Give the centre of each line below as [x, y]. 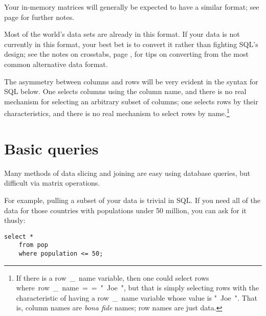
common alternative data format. [56, 64]
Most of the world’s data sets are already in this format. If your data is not [122, 34]
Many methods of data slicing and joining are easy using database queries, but [127, 173]
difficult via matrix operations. [52, 183]
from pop [33, 245]
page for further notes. [39, 17]
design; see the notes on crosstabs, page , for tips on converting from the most [126, 54]
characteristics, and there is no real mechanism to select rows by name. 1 [117, 112]
